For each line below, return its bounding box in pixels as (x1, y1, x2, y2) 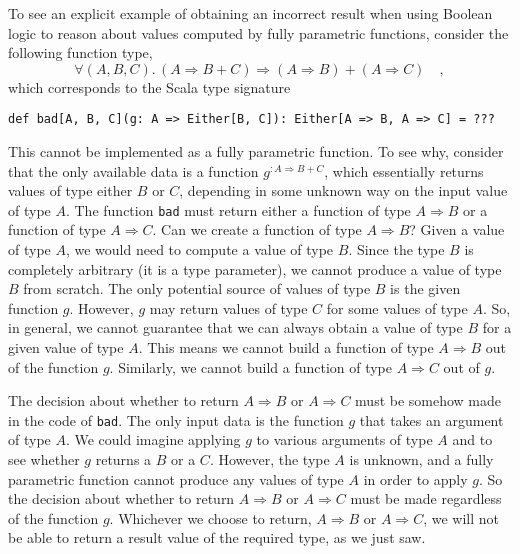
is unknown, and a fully (349, 449, 494, 470)
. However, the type (209, 449, 330, 470)
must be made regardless (350, 488, 502, 509)
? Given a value (409, 219, 505, 240)
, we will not (423, 507, 500, 528)
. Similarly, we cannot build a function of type (109, 356, 393, 377)
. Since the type (348, 239, 445, 260)
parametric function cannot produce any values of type (8, 468, 344, 489)
